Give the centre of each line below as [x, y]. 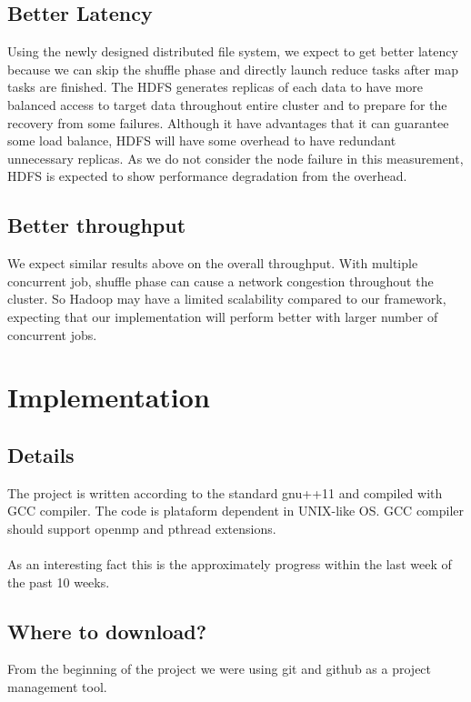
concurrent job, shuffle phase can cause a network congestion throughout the [220, 281]
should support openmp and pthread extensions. [142, 528]
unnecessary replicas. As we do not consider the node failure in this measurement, [235, 158]
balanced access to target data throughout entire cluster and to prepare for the [227, 104]
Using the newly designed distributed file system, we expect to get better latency [233, 51]
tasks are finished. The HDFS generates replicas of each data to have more [215, 87]
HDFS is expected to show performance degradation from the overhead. [207, 176]
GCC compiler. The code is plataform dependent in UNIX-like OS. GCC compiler [236, 511]
